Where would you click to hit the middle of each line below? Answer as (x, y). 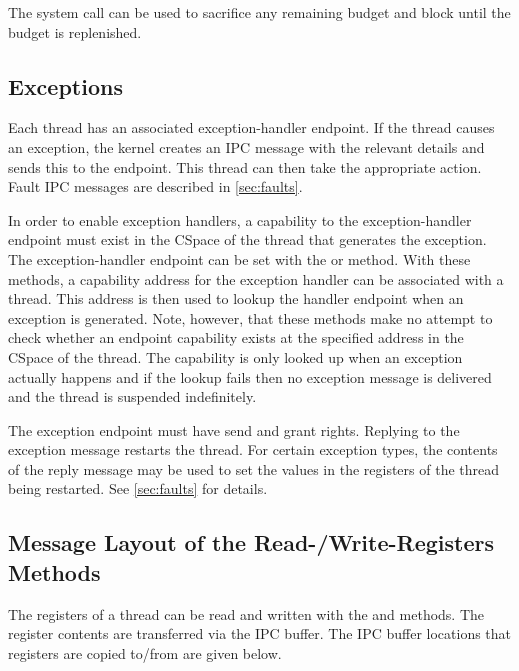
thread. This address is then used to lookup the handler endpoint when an (236, 298)
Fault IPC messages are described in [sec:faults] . (155, 186)
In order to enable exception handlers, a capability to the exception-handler (240, 219)
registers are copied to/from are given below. (145, 652)
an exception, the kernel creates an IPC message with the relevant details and (246, 146)
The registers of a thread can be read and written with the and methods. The (246, 613)
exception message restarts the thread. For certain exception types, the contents (253, 449)
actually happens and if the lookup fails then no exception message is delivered (250, 376)
